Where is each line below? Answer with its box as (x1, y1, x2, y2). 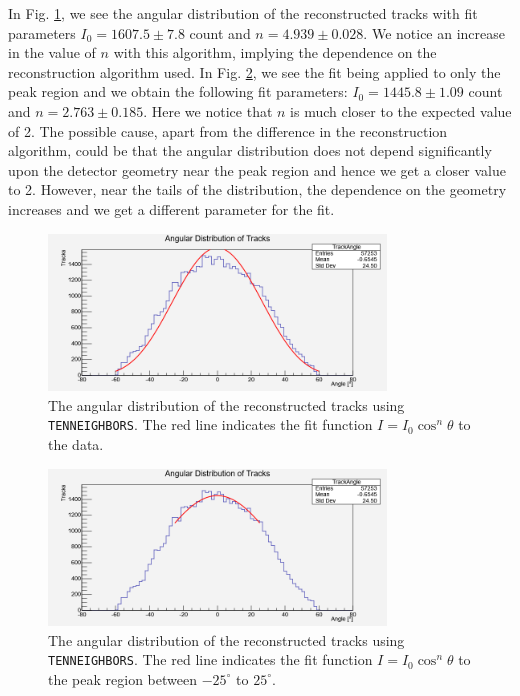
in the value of (8, 42, 96, 63)
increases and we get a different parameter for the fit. (8, 198, 335, 219)
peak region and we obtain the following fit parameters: (8, 81, 348, 102)
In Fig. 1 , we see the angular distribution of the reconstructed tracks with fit (8, 3, 478, 23)
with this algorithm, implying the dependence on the (113, 42, 437, 63)
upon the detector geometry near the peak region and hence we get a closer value (8, 159, 506, 180)
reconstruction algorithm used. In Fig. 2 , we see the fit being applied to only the (8, 61, 501, 82)
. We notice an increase (363, 22, 505, 43)
